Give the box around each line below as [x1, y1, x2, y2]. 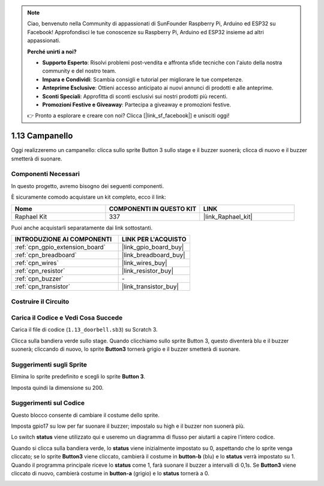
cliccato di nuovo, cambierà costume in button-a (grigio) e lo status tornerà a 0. [11, 470, 209, 477]
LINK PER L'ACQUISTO [122, 235, 187, 243]
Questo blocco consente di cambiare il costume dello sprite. [11, 412, 160, 419]
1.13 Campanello [11, 131, 73, 141]
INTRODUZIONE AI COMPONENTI [14, 235, 112, 243]
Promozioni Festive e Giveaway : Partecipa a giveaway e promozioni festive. [42, 101, 231, 108]
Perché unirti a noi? [27, 48, 77, 55]
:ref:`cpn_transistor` [14, 282, 71, 291]
